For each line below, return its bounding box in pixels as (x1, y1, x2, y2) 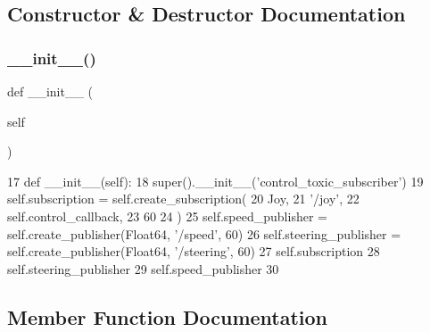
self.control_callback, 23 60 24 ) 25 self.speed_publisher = (7, 206, 327, 225)
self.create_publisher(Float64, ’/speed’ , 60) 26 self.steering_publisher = (7, 224, 401, 243)
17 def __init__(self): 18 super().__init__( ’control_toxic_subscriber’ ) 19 (7, 171, 424, 190)
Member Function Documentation (7, 303, 328, 330)
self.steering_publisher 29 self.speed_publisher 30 (7, 259, 279, 278)
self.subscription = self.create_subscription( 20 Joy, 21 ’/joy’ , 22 (7, 189, 360, 208)
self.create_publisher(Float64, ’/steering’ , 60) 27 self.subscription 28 (7, 242, 380, 261)
